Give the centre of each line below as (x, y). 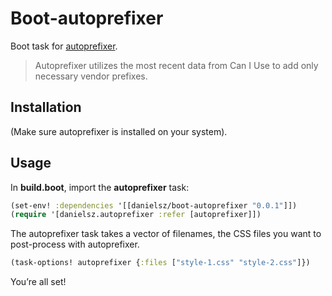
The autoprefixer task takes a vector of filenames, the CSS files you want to (166, 234)
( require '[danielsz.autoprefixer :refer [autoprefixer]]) (136, 215)
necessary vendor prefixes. (91, 76)
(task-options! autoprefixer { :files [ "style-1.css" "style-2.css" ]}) (160, 263)
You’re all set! (38, 282)
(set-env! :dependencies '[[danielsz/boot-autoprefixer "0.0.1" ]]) (154, 205)
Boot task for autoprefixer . (64, 46)
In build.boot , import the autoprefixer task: (100, 187)
